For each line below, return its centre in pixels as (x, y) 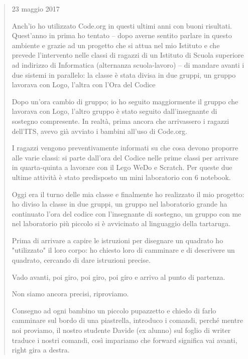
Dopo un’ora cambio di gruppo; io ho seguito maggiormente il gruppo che (125, 101)
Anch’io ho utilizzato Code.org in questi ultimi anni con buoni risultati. (122, 25)
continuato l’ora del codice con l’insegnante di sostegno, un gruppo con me (127, 213)
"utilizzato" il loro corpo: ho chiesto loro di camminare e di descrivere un (123, 250)
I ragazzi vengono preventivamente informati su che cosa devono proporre (125, 148)
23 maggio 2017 (36, 9)
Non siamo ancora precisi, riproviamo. (70, 294)
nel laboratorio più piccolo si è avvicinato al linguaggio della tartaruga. (121, 223)
